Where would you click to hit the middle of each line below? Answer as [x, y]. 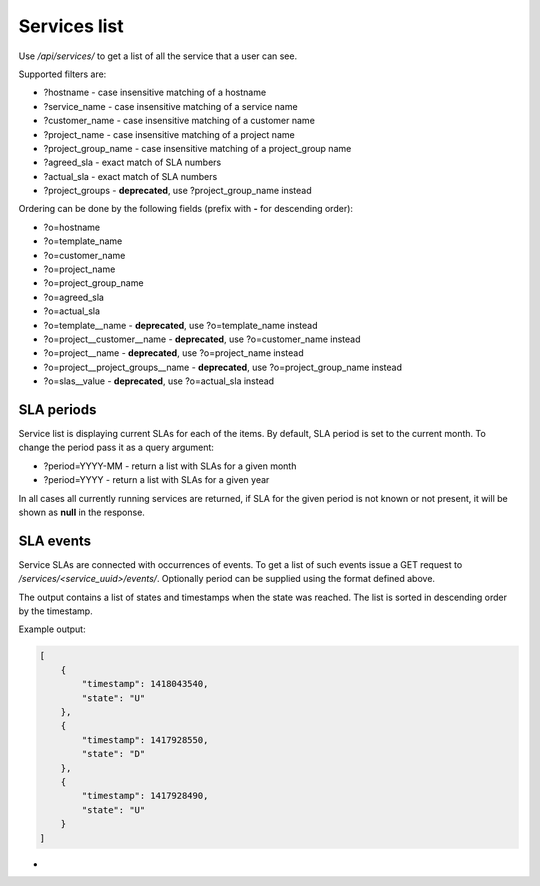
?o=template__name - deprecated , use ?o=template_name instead [181, 325]
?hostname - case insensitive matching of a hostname [155, 92]
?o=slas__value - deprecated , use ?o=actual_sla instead [159, 381]
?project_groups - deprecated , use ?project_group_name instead [177, 191]
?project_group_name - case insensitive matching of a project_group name [197, 148]
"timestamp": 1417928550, [145, 739]
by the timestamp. [56, 611]
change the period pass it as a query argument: [116, 447]
